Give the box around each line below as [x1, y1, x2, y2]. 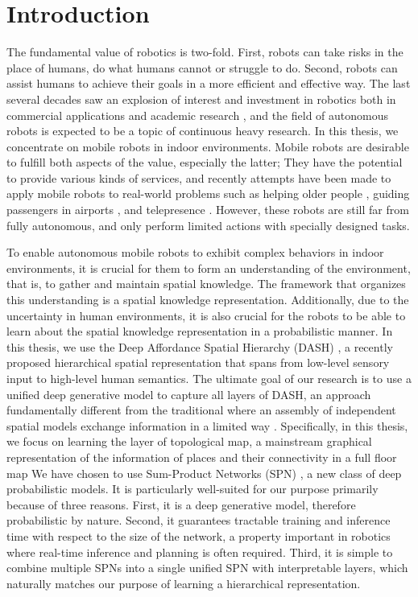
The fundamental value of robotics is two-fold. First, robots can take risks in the [6, 43, 404, 60]
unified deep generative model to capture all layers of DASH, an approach [6, 385, 371, 402]
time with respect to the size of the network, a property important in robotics [6, 527, 391, 544]
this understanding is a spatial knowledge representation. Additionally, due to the [6, 291, 409, 308]
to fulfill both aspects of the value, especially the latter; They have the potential [6, 154, 403, 171]
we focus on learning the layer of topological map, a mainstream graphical [6, 433, 372, 450]
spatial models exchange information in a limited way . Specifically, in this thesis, [6, 417, 408, 434]
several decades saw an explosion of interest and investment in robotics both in [6, 90, 396, 107]
